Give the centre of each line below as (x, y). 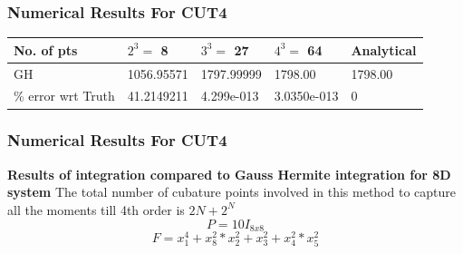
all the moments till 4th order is (96, 209)
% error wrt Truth (64, 96)
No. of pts (46, 49)
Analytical (384, 49)
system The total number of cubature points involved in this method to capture (232, 192)
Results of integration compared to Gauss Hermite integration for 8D (229, 174)
